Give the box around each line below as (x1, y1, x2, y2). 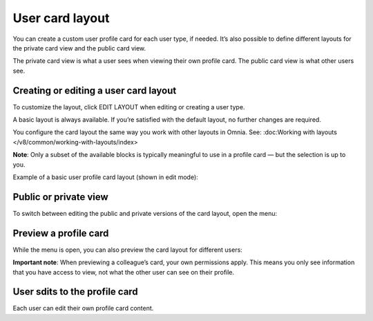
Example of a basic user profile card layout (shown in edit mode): (12, 173, 198, 181)
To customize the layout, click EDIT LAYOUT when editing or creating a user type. (12, 102, 245, 111)
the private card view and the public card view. (12, 44, 146, 52)
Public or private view (12, 191, 108, 203)
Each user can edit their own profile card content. (12, 304, 154, 313)
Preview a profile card (12, 227, 109, 239)
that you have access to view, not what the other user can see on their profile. (12, 268, 235, 276)
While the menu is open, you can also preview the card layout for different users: (12, 246, 243, 254)
